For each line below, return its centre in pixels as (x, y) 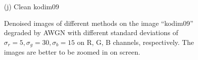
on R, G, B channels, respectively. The (135, 42)
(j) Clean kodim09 (32, 6)
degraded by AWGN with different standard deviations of (91, 32)
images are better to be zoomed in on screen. (72, 52)
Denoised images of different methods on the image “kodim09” (99, 23)
